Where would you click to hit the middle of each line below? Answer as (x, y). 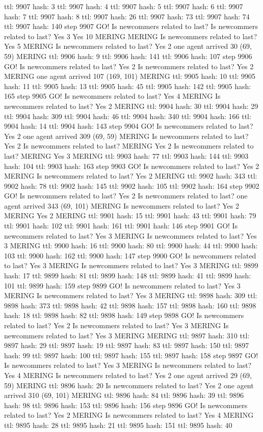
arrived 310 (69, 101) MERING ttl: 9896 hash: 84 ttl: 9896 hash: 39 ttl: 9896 (124, 395)
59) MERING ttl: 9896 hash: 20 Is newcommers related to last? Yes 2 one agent (129, 385)
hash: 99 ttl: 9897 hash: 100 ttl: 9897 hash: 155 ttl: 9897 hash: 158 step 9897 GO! (131, 355)
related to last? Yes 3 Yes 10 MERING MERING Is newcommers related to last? (131, 36)
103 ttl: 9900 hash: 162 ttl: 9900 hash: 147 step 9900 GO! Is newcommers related (130, 255)
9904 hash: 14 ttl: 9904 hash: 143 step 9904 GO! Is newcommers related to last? (129, 126)
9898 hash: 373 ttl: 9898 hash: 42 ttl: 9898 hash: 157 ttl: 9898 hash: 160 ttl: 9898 (130, 305)
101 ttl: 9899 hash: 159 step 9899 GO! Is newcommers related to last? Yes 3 (122, 285)
